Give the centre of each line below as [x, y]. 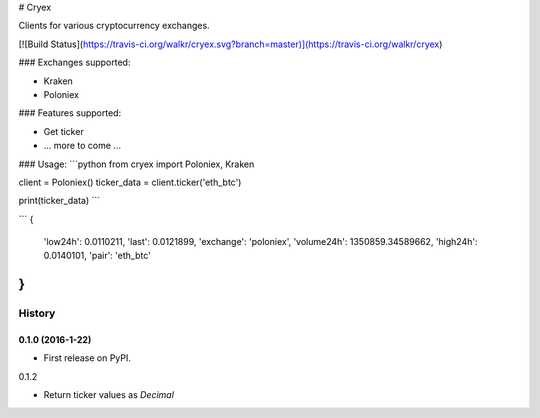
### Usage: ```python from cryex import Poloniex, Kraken [136, 164]
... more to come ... [82, 146]
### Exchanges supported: [74, 62]
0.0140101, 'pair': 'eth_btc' [97, 256]
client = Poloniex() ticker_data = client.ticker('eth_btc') [130, 182]
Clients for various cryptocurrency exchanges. [114, 26]
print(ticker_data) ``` [59, 201]
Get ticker [63, 131]
